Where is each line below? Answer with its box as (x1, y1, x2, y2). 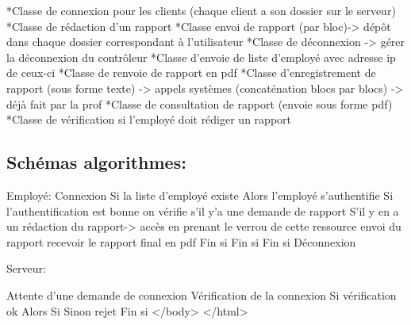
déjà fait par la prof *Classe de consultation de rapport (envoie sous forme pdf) (6, 95, 393, 112)
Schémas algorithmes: (6, 150, 186, 174)
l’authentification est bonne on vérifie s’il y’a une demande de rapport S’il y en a (6, 202, 399, 219)
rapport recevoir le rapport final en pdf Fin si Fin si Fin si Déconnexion (6, 233, 356, 250)
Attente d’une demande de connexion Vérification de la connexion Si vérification (6, 286, 397, 303)
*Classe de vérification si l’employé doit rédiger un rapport (6, 111, 291, 128)
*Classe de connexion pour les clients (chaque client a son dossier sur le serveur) (6, 2, 396, 18)
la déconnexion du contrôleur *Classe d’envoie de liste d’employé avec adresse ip (6, 48, 396, 65)
